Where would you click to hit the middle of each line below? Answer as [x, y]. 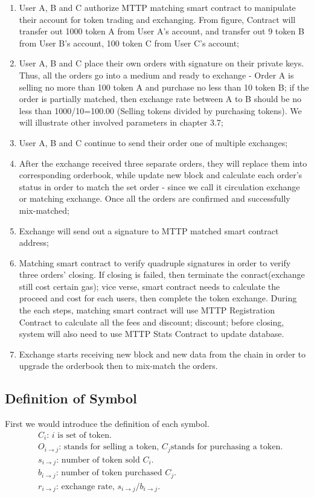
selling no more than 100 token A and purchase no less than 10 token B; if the [164, 87]
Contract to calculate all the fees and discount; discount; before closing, [152, 322]
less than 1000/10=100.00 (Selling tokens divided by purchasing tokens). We [160, 110]
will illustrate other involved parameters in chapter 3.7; [121, 122]
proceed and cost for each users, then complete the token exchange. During [158, 298]
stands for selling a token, [111, 447]
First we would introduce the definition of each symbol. [107, 424]
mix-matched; [44, 210]
